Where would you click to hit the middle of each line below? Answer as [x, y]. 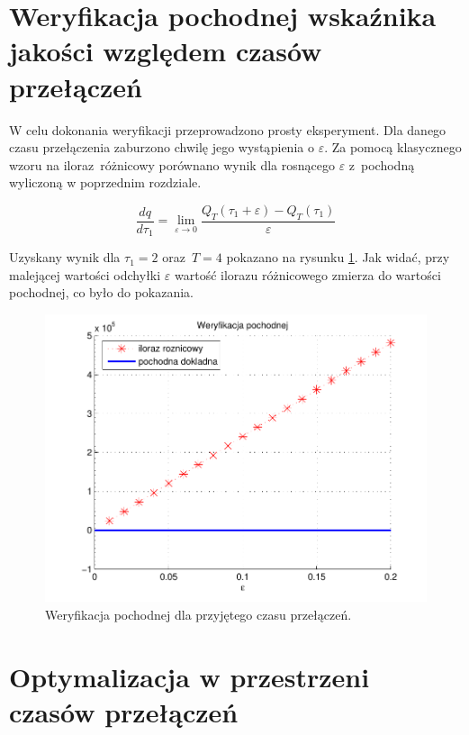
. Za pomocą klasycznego [393, 147]
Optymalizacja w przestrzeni [189, 676]
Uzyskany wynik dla [65, 257]
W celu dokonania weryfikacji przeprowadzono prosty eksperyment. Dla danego [228, 129]
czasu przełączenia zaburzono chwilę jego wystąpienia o [162, 147]
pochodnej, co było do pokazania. [102, 292]
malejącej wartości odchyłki [85, 274]
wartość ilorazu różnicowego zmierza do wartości [308, 274]
